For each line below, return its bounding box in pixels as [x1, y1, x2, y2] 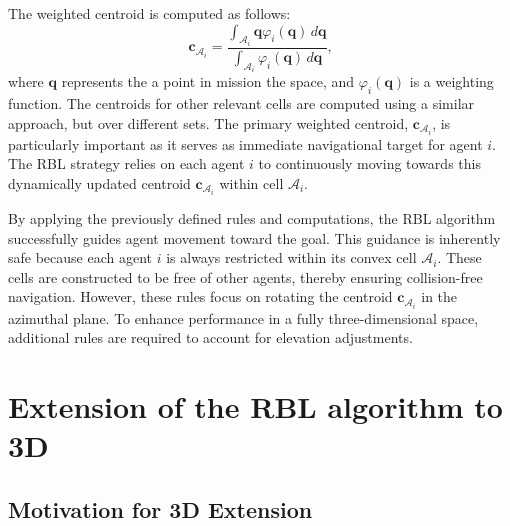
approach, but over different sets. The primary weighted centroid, [8, 112, 409, 133]
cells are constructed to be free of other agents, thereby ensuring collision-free [8, 266, 483, 287]
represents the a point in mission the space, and [61, 71, 355, 92]
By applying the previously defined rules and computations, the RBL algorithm [8, 208, 496, 229]
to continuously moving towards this [258, 153, 481, 174]
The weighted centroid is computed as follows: [8, 3, 291, 23]
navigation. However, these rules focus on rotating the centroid [8, 286, 393, 307]
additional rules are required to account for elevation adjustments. [8, 327, 413, 348]
